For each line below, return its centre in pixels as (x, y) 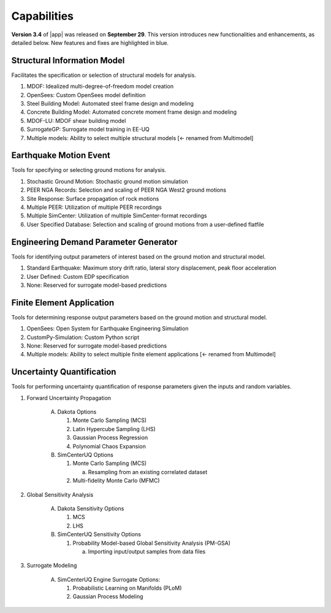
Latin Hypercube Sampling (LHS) (114, 429)
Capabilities (42, 16)
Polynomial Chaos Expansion (109, 446)
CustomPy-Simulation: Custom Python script (83, 337)
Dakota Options (77, 412)
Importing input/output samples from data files (147, 551)
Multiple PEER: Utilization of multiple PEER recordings (94, 207)
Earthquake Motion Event (61, 156)
